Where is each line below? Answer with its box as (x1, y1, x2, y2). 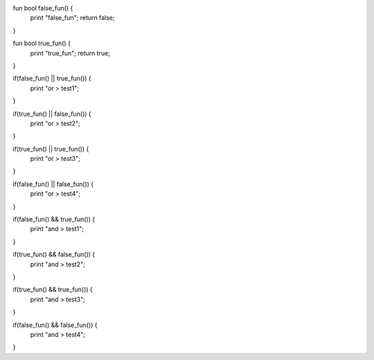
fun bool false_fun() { (12, 4, 73, 12)
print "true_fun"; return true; (30, 49, 111, 57)
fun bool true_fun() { (12, 39, 71, 48)
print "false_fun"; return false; (30, 14, 115, 22)
